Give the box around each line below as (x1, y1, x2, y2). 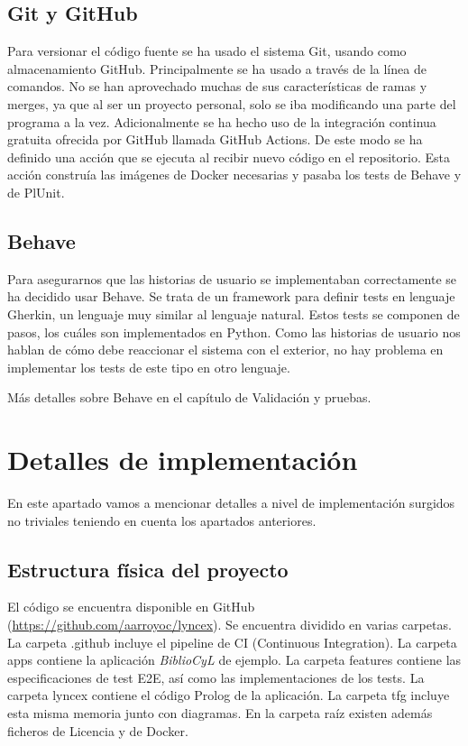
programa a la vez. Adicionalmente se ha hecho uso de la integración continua (7, 112, 436, 131)
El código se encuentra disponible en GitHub (7, 597, 255, 616)
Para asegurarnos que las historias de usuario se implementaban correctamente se (7, 269, 457, 288)
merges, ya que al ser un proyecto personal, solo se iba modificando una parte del (7, 94, 456, 113)
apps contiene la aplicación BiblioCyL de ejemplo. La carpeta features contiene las (7, 650, 462, 669)
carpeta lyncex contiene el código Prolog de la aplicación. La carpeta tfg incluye (7, 686, 450, 705)
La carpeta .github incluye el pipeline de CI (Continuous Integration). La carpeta (7, 632, 457, 651)
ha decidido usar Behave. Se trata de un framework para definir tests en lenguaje (7, 287, 455, 306)
